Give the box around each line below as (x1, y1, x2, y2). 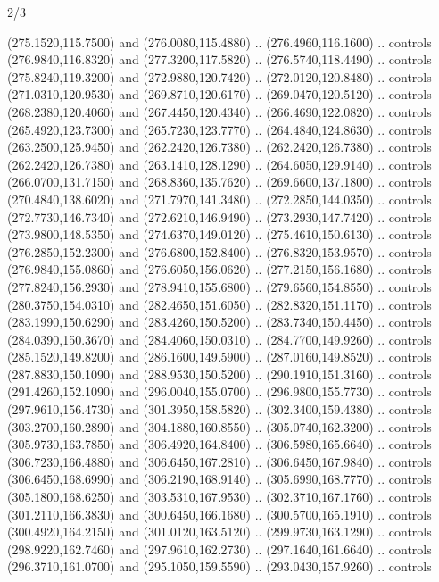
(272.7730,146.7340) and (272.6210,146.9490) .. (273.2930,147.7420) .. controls (7, 207, 432, 226)
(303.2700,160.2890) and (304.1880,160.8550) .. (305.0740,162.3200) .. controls (7, 417, 432, 436)
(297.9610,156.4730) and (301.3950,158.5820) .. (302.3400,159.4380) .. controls (7, 400, 432, 419)
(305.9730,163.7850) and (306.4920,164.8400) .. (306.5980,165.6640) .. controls (7, 435, 432, 453)
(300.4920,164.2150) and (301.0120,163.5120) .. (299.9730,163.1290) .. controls (7, 522, 432, 541)
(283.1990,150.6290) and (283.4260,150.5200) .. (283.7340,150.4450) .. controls (7, 312, 432, 331)
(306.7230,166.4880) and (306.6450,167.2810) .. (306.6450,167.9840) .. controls (7, 452, 432, 470)
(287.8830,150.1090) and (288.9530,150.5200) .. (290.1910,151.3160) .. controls (7, 364, 432, 383)
